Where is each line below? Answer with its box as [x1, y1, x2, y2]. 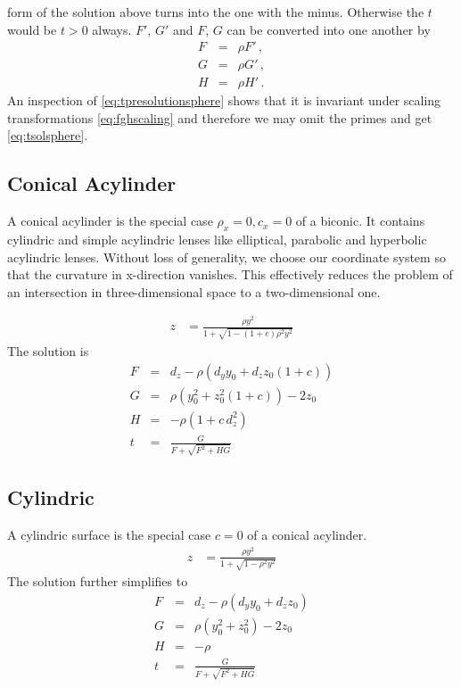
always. [92, 20, 132, 38]
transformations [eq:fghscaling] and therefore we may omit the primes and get [7, 108, 432, 127]
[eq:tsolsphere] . [7, 126, 88, 145]
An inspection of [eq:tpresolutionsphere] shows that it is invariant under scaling [7, 91, 441, 110]
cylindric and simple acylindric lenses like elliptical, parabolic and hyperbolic [7, 230, 427, 249]
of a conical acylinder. [247, 526, 367, 544]
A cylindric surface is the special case [7, 526, 211, 544]
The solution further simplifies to [7, 572, 188, 591]
